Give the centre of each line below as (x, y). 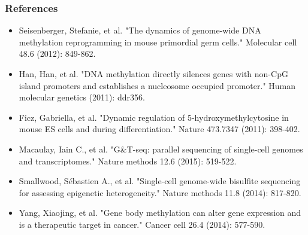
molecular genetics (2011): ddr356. (82, 97)
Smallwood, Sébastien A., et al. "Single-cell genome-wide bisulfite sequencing (160, 181)
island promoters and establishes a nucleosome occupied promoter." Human (157, 85)
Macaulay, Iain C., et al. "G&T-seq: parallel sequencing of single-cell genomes (161, 149)
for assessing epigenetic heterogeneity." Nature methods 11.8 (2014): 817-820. (160, 192)
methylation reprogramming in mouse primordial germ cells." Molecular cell (158, 42)
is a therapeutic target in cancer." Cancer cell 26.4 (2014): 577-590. (142, 224)
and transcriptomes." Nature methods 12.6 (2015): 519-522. (128, 161)
